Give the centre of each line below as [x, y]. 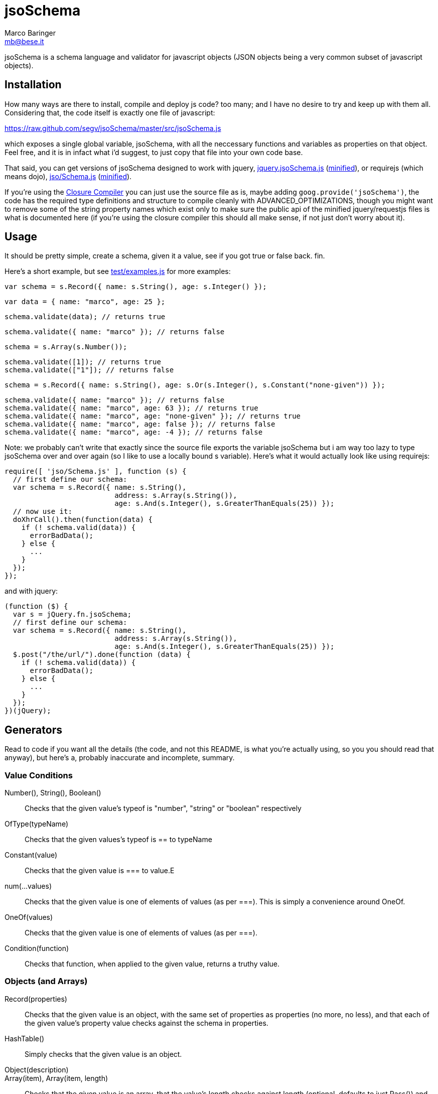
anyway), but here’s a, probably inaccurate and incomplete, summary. [120, 758]
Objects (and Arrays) [46, 981]
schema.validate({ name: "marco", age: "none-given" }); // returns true [153, 416]
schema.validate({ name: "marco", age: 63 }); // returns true [131, 408]
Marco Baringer [30, 33]
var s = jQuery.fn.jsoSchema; [72, 614]
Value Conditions [39, 775]
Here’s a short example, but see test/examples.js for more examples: [118, 271]
